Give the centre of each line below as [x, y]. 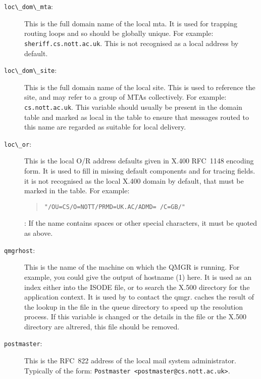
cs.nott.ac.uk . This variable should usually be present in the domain [133, 107]
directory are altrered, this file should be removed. [102, 326]
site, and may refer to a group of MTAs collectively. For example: [125, 97]
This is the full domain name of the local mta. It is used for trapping [131, 23]
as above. [39, 233]
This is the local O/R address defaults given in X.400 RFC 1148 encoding [139, 161]
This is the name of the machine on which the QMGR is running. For [132, 267]
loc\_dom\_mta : [29, 6]
